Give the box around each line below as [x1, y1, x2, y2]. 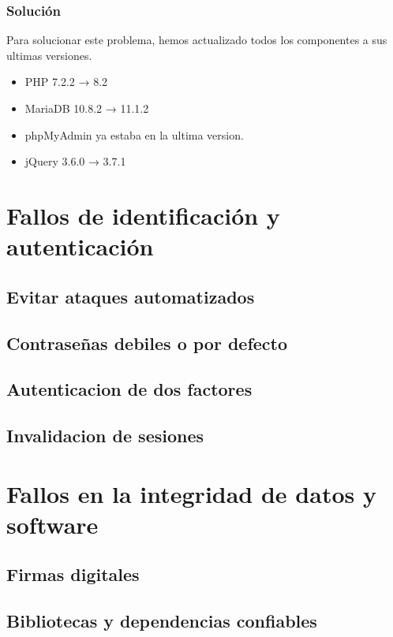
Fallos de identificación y [6, 199, 280, 231]
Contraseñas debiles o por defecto [6, 330, 288, 355]
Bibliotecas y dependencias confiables [6, 609, 317, 633]
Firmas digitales [6, 562, 140, 587]
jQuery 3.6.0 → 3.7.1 [24, 153, 126, 169]
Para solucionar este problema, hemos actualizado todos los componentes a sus [6, 32, 387, 48]
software [6, 508, 99, 540]
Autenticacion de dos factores [6, 377, 253, 401]
